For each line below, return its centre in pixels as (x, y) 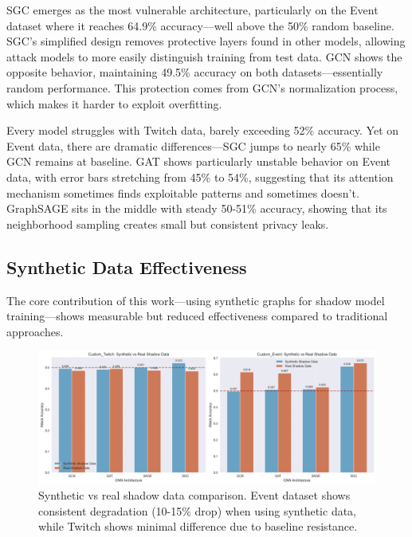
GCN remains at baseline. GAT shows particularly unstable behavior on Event (199, 161)
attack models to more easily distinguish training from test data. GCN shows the (204, 56)
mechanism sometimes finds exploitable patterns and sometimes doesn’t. (183, 192)
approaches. (35, 331)
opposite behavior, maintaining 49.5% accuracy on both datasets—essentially (195, 72)
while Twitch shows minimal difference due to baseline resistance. (198, 526)
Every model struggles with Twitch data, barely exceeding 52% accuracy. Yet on (203, 130)
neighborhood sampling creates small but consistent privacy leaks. (168, 223)
